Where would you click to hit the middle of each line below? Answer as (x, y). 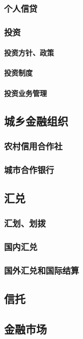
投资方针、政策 (29, 53)
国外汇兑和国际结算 (42, 270)
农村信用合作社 (33, 146)
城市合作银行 (29, 169)
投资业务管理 (25, 93)
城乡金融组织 (36, 120)
